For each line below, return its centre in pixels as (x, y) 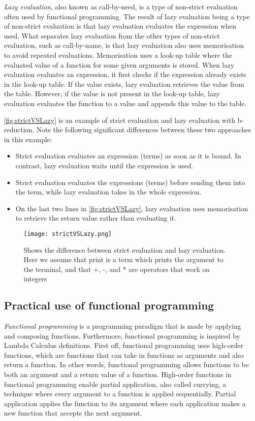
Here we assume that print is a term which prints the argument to (124, 259)
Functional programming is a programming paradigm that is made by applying (123, 326)
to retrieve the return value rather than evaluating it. (96, 218)
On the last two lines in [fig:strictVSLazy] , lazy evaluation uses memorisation (132, 208)
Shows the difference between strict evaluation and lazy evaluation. (125, 249)
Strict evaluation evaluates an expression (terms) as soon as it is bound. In (128, 156)
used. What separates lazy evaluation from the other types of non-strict (112, 35)
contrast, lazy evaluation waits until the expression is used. (104, 165)
